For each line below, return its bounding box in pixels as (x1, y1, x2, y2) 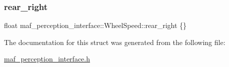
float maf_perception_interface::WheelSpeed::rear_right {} (4, 20, 187, 30)
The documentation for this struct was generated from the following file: (4, 36, 225, 47)
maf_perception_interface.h (4, 53, 90, 64)
